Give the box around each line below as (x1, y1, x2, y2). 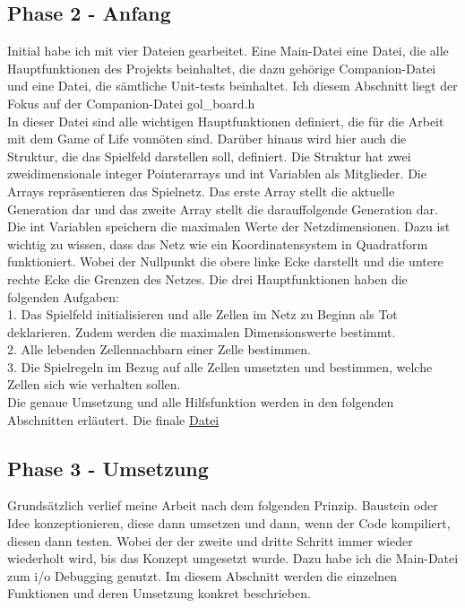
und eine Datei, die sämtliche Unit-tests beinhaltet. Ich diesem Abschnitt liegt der (7, 76, 458, 95)
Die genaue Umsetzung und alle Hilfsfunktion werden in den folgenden (7, 393, 394, 412)
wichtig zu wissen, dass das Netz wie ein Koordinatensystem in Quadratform (7, 234, 428, 253)
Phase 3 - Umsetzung (7, 454, 209, 482)
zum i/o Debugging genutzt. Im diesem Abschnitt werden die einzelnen (7, 566, 398, 585)
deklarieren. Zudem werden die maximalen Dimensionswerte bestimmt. (7, 322, 396, 341)
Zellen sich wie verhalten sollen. (7, 375, 181, 394)
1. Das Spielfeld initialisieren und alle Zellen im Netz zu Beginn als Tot (7, 305, 398, 324)
